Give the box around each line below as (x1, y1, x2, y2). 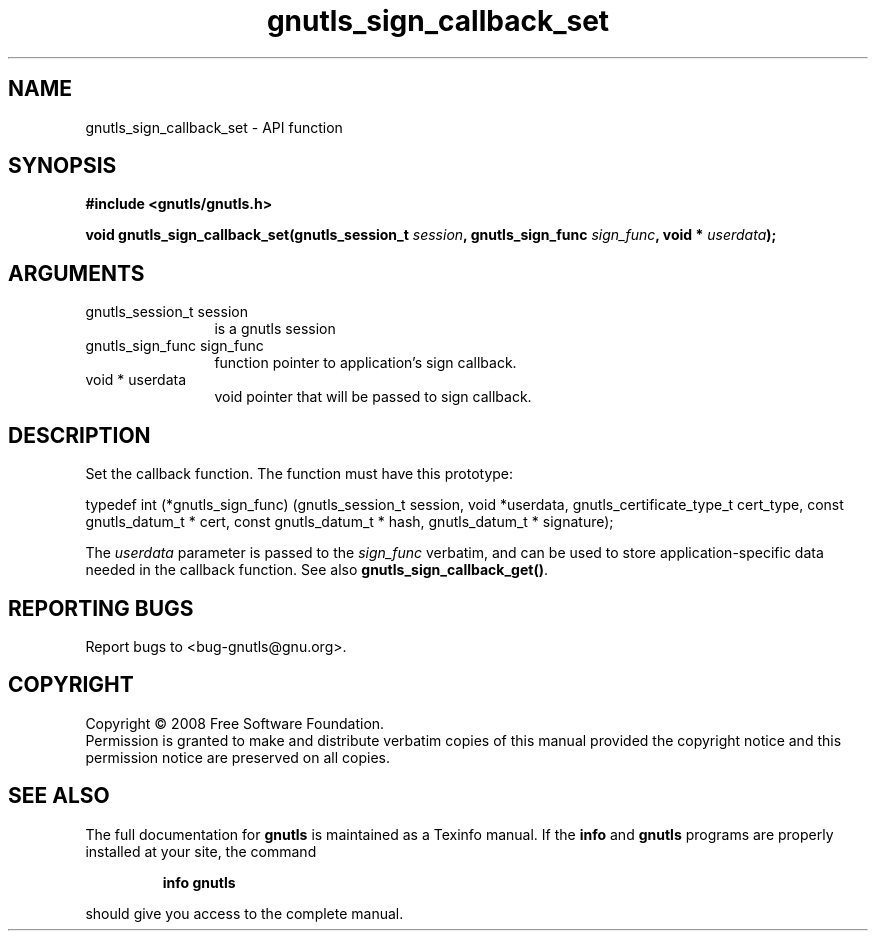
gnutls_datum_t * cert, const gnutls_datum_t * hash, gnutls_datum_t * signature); (85, 513, 614, 531)
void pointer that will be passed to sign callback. (214, 388, 532, 406)
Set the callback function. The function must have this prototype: (85, 465, 514, 483)
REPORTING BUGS (8, 595, 194, 621)
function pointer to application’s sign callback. (214, 354, 517, 372)
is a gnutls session (214, 320, 336, 338)
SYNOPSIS (8, 153, 117, 179)
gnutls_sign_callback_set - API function (85, 118, 343, 136)
